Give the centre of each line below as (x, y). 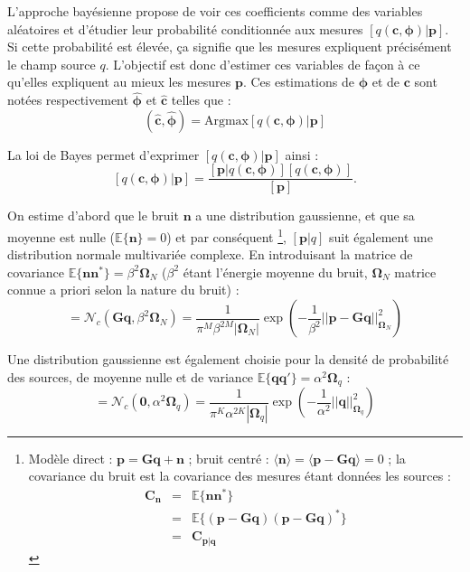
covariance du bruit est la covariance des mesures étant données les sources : (240, 476)
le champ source (52, 64)
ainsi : (302, 154)
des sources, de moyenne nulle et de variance (131, 376)
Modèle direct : (70, 458)
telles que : (201, 100)
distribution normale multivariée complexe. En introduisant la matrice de (210, 254)
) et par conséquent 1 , (226, 235)
